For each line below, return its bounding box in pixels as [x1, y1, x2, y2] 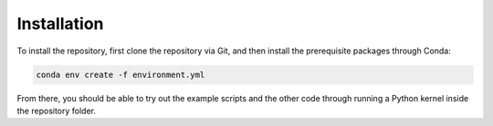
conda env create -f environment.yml [36, 69, 205, 80]
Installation [16, 14, 104, 34]
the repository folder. [16, 105, 96, 116]
